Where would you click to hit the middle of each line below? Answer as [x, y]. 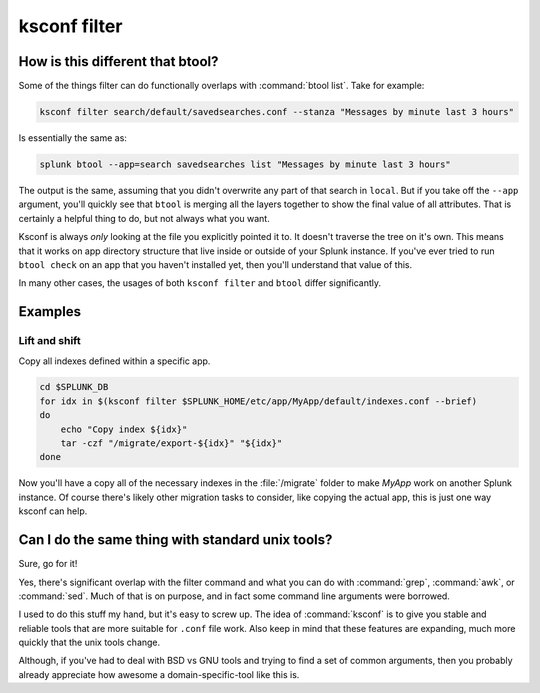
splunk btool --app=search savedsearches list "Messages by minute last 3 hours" [245, 164]
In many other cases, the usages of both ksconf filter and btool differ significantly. [200, 283]
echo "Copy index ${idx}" [124, 429]
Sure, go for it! [48, 564]
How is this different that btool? [118, 61]
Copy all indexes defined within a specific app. [114, 361]
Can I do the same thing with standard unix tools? [175, 540]
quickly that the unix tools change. [89, 642]
